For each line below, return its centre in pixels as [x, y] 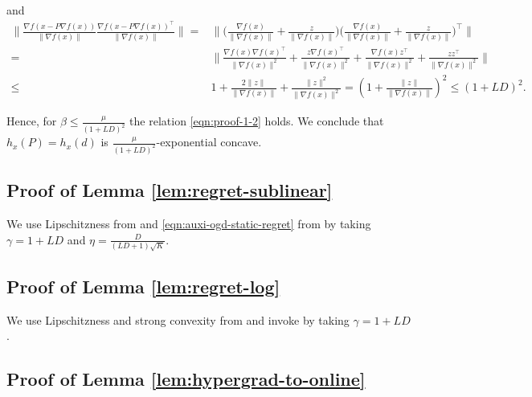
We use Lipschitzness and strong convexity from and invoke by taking [178, 319]
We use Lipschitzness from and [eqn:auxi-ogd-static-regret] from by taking [189, 224]
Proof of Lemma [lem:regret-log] [143, 286]
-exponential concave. [209, 142]
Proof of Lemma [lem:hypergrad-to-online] [186, 379]
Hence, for [32, 121]
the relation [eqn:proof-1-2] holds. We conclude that [257, 121]
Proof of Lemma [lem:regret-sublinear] [170, 190]
